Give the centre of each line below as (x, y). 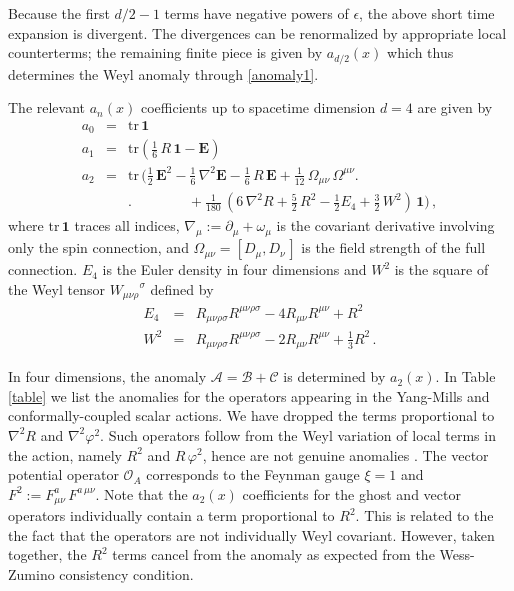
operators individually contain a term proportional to (171, 515)
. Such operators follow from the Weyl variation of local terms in (298, 434)
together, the (47, 554)
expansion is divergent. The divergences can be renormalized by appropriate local (257, 32)
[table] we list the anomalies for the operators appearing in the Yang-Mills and (249, 395)
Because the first (59, 13)
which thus (420, 52)
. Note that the (141, 493)
